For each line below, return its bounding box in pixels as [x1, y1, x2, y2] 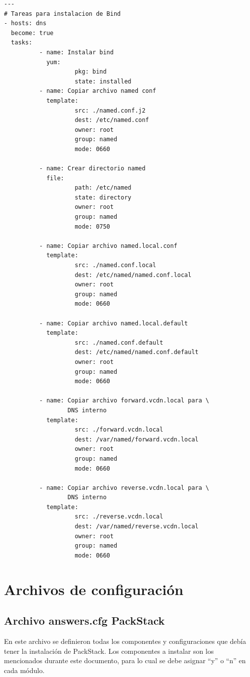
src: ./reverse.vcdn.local [75, 513, 164, 520]
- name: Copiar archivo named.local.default [39, 319, 188, 327]
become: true [11, 29, 54, 37]
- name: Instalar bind [39, 48, 114, 56]
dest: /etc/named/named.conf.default [75, 349, 199, 356]
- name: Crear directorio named [39, 165, 146, 172]
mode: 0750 [75, 223, 110, 230]
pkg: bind [75, 68, 107, 76]
